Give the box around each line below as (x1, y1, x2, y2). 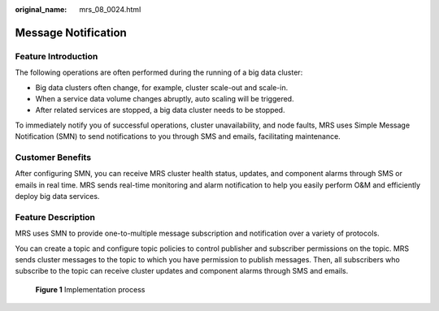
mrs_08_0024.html (79, 5, 141, 14)
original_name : (15, 5, 67, 14)
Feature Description (15, 211, 96, 222)
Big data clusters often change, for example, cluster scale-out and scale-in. (35, 82, 289, 93)
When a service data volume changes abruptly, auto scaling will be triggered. (35, 93, 294, 103)
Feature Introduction (15, 50, 98, 62)
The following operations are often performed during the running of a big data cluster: (15, 67, 303, 77)
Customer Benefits (15, 151, 92, 162)
